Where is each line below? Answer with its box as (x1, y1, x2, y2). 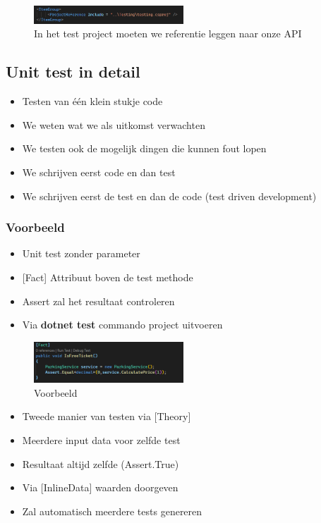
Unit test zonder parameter (22, 246, 140, 261)
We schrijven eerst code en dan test (22, 165, 176, 180)
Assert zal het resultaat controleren (22, 293, 175, 308)
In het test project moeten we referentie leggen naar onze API (34, 26, 302, 41)
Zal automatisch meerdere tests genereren (22, 503, 202, 518)
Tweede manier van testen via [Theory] (22, 409, 191, 424)
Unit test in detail (6, 61, 140, 82)
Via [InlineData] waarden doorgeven (22, 480, 178, 495)
